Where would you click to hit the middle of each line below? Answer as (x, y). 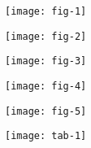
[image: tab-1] (46, 136)
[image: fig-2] (46, 36)
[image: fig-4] (46, 86)
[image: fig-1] (46, 11)
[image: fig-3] (46, 61)
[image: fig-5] (46, 111)
